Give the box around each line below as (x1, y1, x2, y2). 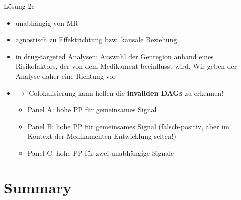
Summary (4, 177, 72, 197)
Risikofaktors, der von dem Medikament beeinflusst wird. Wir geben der (15, 61, 237, 71)
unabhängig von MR (15, 17, 78, 28)
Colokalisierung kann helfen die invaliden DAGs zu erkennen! (29, 87, 224, 98)
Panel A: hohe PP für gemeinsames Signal (27, 104, 157, 115)
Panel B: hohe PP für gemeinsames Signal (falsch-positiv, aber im (27, 121, 229, 131)
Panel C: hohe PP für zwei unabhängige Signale (27, 147, 174, 158)
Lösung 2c (4, 1, 35, 11)
